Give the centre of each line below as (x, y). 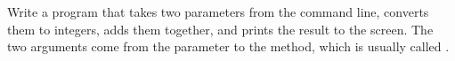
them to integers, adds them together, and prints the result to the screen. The (220, 29)
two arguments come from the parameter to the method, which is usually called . (228, 46)
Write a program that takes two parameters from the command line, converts (218, 11)
